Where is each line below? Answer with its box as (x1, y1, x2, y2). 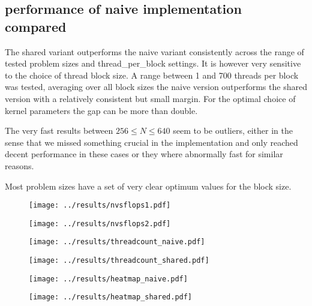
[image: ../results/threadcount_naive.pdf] (29, 238, 205, 247)
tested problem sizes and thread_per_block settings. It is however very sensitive (5, 57, 301, 70)
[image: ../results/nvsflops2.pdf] (29, 219, 171, 228)
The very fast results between (5, 124, 113, 137)
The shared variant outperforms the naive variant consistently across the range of (5, 45, 304, 58)
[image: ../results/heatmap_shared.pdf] (29, 293, 193, 302)
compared (5, 17, 67, 35)
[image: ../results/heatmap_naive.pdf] (29, 274, 188, 283)
